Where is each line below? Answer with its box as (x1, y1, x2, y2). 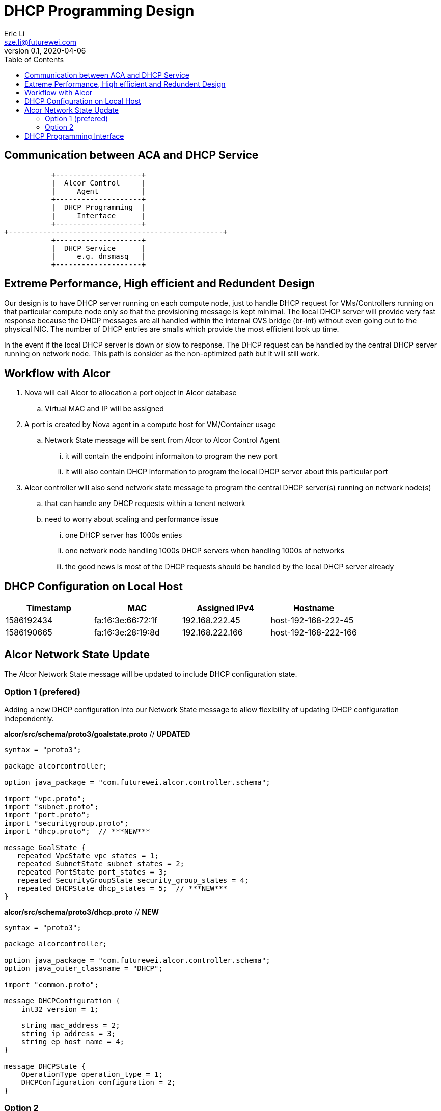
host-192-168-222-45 (270, 615, 354, 626)
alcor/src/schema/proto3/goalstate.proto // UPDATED (4, 729, 190, 738)
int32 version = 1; (21, 1004, 99, 1013)
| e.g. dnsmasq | (51, 252, 146, 260)
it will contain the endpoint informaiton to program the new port (65, 452, 278, 461)
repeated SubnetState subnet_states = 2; (17, 859, 185, 868)
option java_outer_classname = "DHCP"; (4, 964, 163, 972)
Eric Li (4, 29, 25, 38)
